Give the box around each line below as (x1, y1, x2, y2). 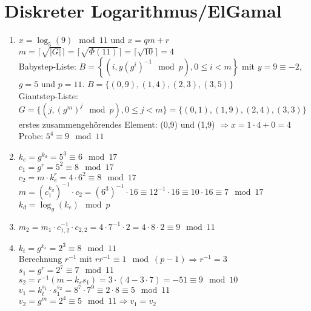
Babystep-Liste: (18, 60, 76, 73)
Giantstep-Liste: (18, 90, 78, 102)
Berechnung (18, 252, 62, 265)
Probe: (18, 129, 44, 142)
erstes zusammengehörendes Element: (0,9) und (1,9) (18, 117, 215, 130)
